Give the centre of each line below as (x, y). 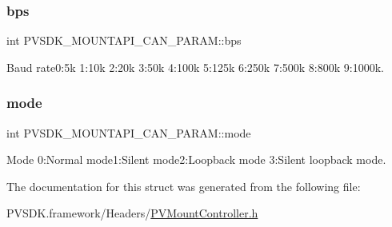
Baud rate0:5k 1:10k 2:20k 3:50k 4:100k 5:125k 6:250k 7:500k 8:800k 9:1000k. (195, 67)
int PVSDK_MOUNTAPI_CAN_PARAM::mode (129, 132)
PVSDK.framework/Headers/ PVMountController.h (132, 213)
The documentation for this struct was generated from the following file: (184, 186)
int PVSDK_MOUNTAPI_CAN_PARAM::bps (124, 40)
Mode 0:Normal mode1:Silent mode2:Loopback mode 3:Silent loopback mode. (196, 159)
